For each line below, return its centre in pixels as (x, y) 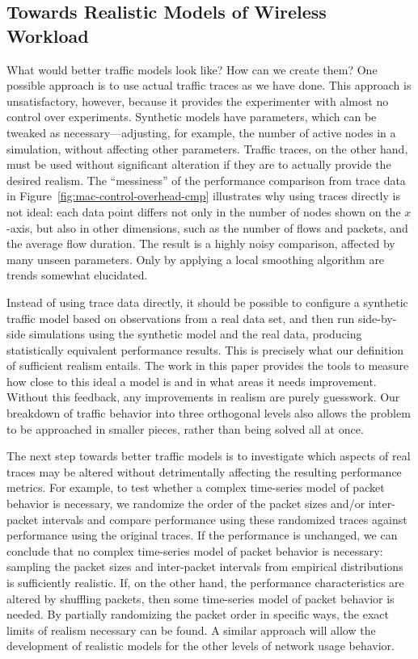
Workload (48, 35)
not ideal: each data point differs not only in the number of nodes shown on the (204, 211)
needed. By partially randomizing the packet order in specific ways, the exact (198, 614)
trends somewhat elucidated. (77, 275)
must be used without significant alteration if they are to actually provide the (199, 164)
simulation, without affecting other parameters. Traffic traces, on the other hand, (207, 148)
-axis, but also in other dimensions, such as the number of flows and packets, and (207, 227)
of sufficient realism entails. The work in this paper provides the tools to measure (208, 365)
